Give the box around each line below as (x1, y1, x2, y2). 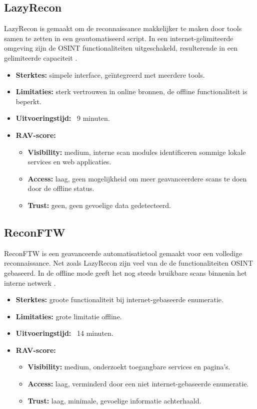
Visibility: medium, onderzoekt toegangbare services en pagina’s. (27, 361, 230, 372)
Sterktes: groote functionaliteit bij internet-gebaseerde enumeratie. (15, 294, 223, 305)
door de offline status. (27, 183, 94, 193)
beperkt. (15, 96, 41, 106)
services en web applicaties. (27, 156, 111, 167)
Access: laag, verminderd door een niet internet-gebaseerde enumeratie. (27, 378, 249, 389)
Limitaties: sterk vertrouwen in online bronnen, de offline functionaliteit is (15, 86, 247, 97)
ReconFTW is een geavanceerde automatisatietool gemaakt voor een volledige (4, 248, 242, 258)
